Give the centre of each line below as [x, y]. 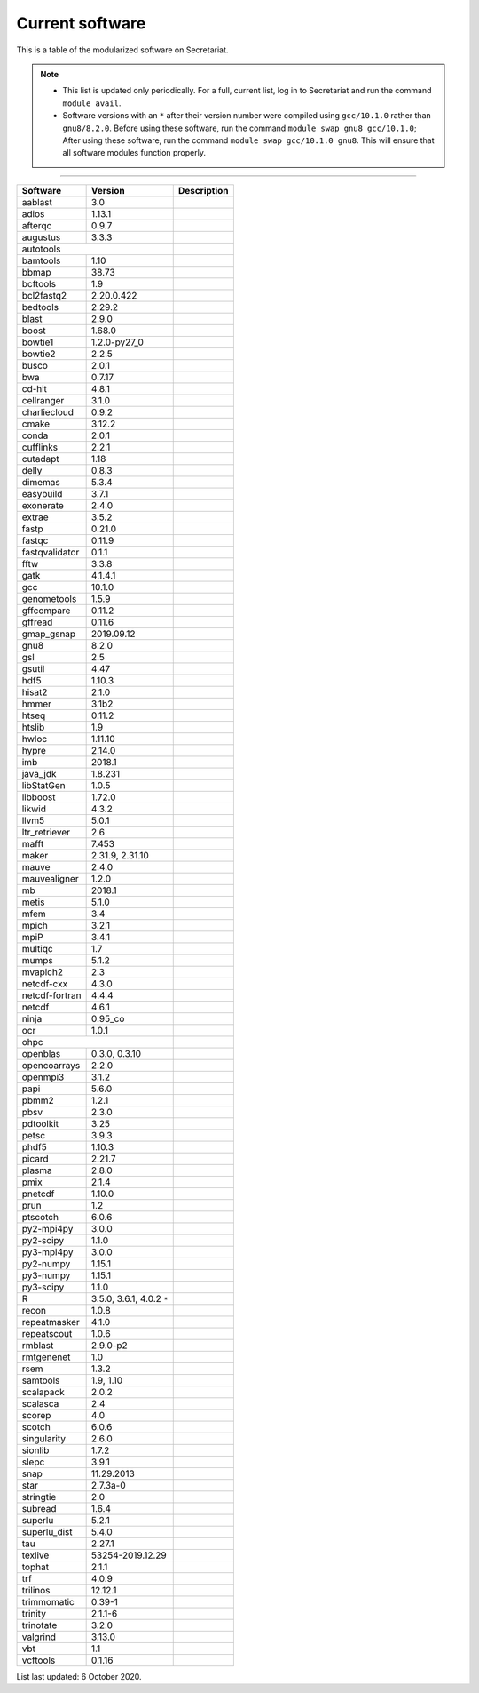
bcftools [39, 283]
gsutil [33, 668]
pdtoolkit [40, 1123]
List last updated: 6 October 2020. [79, 1676]
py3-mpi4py [47, 1251]
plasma [37, 1170]
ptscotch [40, 1217]
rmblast [38, 1345]
